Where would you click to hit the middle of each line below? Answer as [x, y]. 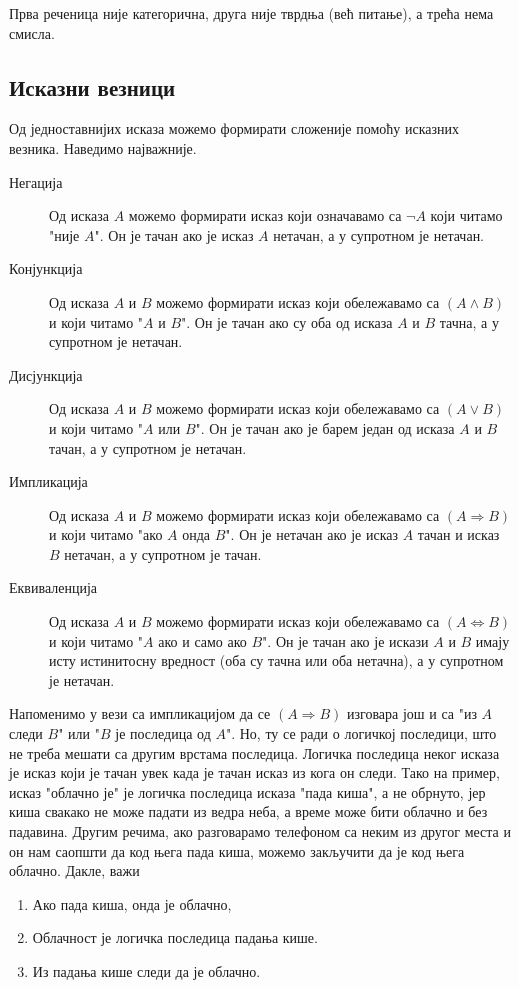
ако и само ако [202, 640]
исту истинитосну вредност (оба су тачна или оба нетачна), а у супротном [276, 660]
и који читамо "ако [106, 534]
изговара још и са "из [411, 713]
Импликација [48, 481]
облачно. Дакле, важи [74, 870]
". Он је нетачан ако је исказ [312, 534]
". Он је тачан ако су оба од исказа [287, 321]
